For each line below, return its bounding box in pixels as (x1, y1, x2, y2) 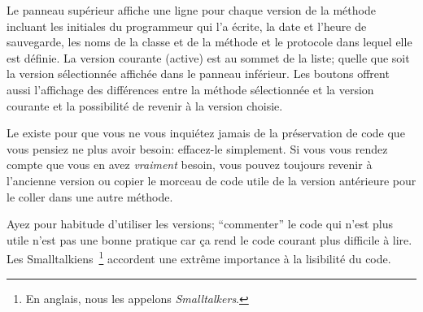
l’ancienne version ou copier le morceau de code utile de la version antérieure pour (7, 171, 416, 188)
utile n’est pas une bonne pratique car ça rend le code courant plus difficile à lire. (7, 231, 412, 248)
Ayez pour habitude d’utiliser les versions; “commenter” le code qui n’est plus (7, 215, 394, 232)
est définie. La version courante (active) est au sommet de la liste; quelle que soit (7, 49, 410, 66)
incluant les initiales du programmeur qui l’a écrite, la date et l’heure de (7, 17, 367, 34)
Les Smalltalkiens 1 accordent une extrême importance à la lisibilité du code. (7, 248, 391, 266)
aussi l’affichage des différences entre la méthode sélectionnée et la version (7, 80, 374, 97)
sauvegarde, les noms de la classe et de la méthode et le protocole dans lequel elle (7, 33, 412, 50)
